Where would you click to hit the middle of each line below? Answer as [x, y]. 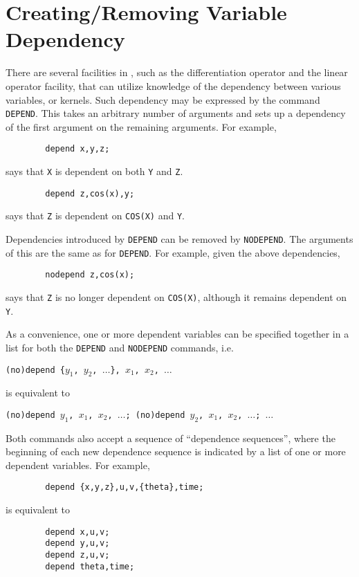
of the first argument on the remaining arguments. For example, [141, 126]
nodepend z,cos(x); [90, 275]
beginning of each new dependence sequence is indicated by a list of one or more [176, 451]
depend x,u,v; [77, 532]
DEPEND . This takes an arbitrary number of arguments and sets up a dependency [176, 113]
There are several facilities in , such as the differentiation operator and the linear [177, 72]
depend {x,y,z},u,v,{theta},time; [125, 487]
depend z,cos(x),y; [90, 193]
